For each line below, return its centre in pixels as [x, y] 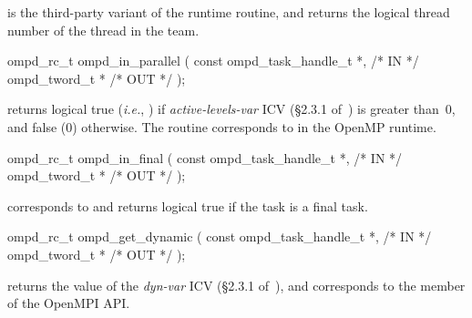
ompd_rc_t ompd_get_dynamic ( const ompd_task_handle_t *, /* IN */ [220, 236]
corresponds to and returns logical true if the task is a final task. [188, 205]
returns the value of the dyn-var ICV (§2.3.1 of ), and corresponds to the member [236, 285]
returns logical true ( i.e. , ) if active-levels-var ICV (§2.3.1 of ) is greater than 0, [231, 109]
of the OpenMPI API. [69, 303]
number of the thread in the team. [103, 30]
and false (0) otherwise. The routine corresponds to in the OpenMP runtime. [222, 126]
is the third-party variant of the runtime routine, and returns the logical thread [229, 12]
